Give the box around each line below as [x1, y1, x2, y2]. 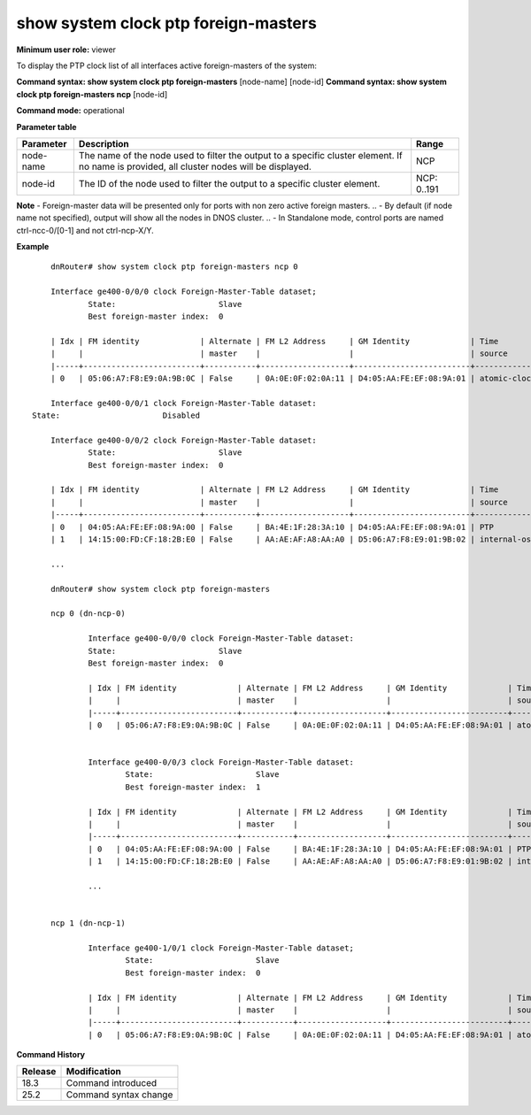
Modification [65, 1065, 121, 1078]
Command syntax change [65, 1088, 173, 1101]
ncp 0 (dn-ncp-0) [50, 609, 126, 619]
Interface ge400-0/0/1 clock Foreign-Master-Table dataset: [50, 398, 318, 408]
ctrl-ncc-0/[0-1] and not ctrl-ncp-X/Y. [16, 225, 154, 235]
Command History [16, 1050, 86, 1060]
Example [16, 242, 50, 252]
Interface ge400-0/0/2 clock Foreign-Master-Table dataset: [50, 434, 318, 445]
